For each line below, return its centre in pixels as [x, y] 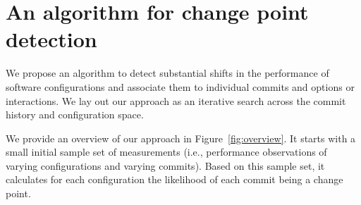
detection [51, 39]
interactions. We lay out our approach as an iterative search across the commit [176, 100]
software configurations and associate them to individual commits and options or [180, 86]
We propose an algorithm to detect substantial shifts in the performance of [167, 73]
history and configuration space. [75, 114]
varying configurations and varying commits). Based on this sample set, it [165, 165]
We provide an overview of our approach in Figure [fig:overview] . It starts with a [181, 138]
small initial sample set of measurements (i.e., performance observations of [166, 152]
